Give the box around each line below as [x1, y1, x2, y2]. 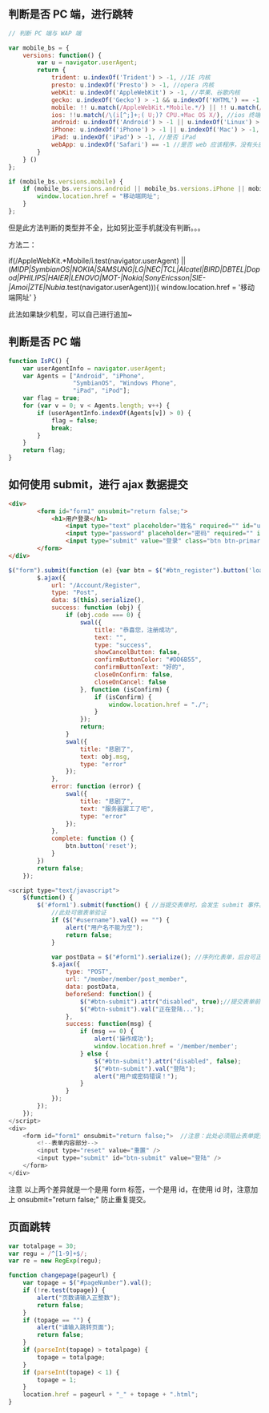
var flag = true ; [22, 394, 81, 402]
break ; [50, 424, 74, 432]
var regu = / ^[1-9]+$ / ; [8, 1249, 88, 1258]
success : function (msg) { [65, 1020, 152, 1028]
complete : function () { [50, 834, 134, 843]
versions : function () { [22, 51, 102, 59]
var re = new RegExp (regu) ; [8, 1257, 102, 1265]
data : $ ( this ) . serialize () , [50, 596, 146, 604]
